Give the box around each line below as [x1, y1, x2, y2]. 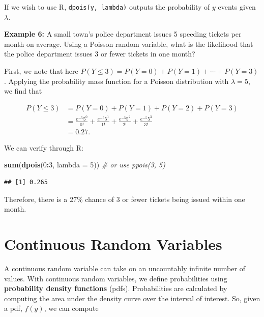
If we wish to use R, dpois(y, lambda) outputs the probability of [4, 2, 210, 12]
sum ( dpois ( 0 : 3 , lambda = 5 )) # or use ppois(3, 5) [4, 159, 165, 170]
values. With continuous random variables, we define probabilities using [4, 273, 227, 283]
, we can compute [44, 303, 99, 313]
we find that [4, 85, 42, 96]
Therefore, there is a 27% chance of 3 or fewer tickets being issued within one [4, 193, 245, 204]
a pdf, [4, 303, 22, 313]
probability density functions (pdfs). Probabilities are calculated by [4, 283, 227, 294]
